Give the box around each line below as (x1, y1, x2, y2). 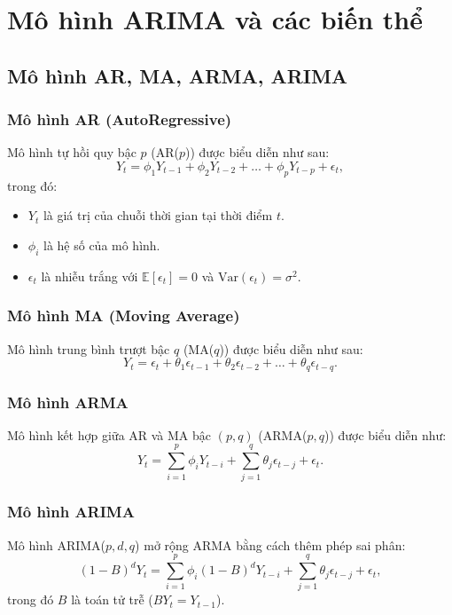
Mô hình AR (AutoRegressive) (7, 108, 232, 130)
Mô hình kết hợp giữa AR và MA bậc (7, 425, 212, 444)
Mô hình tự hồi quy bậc (7, 143, 136, 162)
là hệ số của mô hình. (43, 235, 160, 254)
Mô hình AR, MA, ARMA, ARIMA (7, 61, 348, 89)
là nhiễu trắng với (41, 266, 138, 285)
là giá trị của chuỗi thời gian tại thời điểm (43, 206, 273, 225)
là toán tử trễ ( (71, 590, 153, 609)
